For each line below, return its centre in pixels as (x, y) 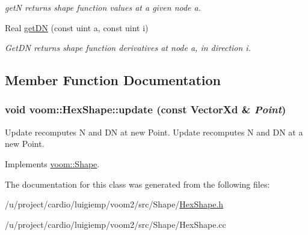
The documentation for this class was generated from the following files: (137, 184)
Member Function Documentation (113, 80)
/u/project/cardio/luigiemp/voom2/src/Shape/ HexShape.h (114, 204)
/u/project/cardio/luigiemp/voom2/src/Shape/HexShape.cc (115, 224)
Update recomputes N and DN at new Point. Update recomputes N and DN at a (154, 132)
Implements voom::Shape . (52, 163)
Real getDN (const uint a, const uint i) (77, 27)
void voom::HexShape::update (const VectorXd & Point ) (146, 109)
